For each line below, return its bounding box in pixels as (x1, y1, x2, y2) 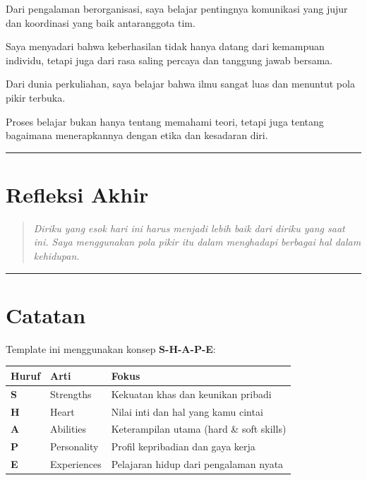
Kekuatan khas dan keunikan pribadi (111, 386, 272, 401)
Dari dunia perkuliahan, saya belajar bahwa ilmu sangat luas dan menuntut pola (6, 76, 355, 91)
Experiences (50, 457, 102, 472)
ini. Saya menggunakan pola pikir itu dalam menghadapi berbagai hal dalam (33, 234, 361, 249)
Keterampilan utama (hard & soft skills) (111, 421, 287, 436)
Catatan (6, 300, 86, 329)
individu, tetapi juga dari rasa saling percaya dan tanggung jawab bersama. (6, 52, 333, 67)
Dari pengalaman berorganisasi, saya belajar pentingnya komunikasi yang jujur (6, 1, 348, 16)
